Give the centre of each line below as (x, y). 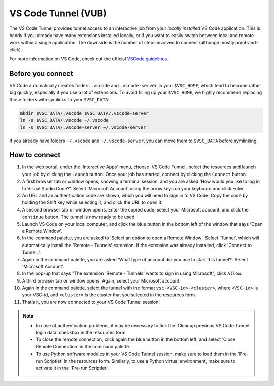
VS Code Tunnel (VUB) (58, 13)
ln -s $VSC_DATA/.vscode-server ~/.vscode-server (83, 127)
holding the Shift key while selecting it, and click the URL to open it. (92, 202)
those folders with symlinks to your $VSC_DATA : (59, 99)
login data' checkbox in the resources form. (81, 333)
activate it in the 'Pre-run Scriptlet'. (72, 368)
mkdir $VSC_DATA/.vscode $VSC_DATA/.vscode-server (84, 113)
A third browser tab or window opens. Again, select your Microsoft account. (101, 280)
